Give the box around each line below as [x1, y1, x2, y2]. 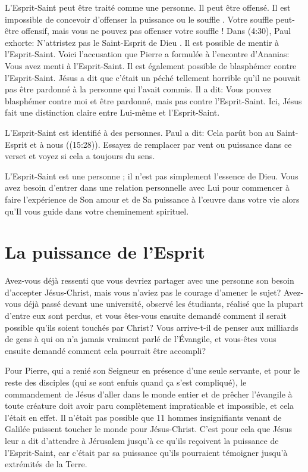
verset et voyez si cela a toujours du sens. [5, 150, 155, 162]
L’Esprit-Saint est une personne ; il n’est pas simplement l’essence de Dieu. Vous [5, 169, 298, 182]
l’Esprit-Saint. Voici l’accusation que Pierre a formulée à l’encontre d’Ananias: [5, 48, 290, 60]
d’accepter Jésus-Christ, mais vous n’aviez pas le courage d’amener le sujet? [5, 285, 281, 298]
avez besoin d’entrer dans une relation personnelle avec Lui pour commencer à [5, 181, 290, 194]
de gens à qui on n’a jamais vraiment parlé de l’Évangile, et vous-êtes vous [5, 333, 276, 345]
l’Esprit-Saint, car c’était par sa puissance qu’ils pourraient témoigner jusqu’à [5, 446, 288, 458]
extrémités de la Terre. [5, 458, 87, 470]
